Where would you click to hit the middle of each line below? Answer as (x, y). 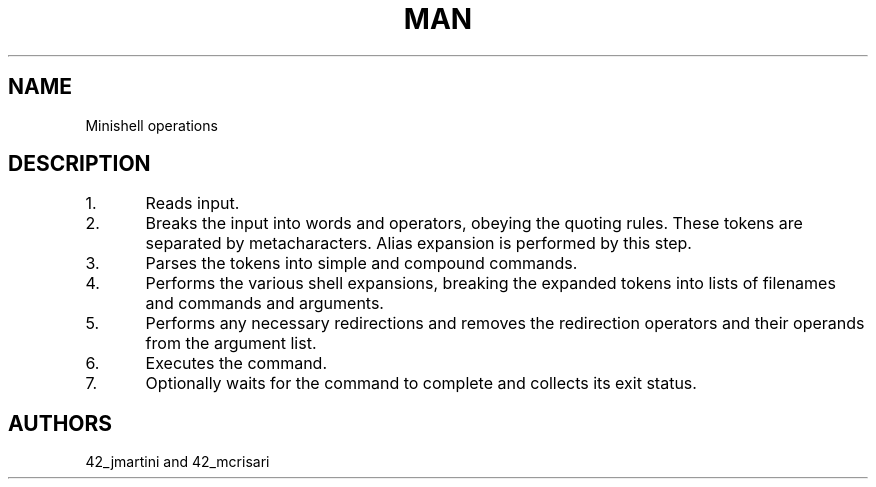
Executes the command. (236, 363)
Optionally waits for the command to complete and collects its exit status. (421, 383)
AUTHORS (60, 423)
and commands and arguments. (264, 303)
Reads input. (192, 203)
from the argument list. (231, 343)
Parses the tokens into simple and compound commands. (361, 263)
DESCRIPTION (79, 164)
